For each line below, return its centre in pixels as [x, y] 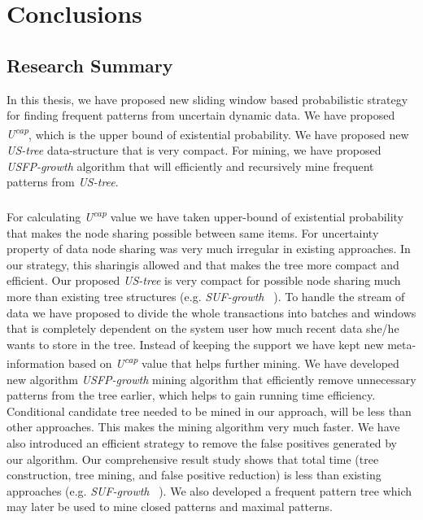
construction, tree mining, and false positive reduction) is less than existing [194, 475]
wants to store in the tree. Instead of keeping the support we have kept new [195, 344]
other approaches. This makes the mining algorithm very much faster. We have [203, 427]
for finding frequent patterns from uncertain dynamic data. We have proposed [201, 115]
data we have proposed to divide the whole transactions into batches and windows [211, 312]
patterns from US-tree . [63, 182]
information [36, 363]
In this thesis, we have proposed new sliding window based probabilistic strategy [207, 99]
